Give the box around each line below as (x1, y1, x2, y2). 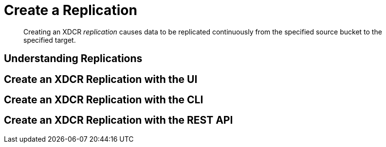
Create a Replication (4, 2, 137, 18)
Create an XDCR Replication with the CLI (4, 94, 203, 106)
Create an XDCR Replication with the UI (4, 73, 198, 85)
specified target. (23, 35, 76, 44)
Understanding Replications (4, 52, 143, 65)
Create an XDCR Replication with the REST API (4, 114, 233, 127)
